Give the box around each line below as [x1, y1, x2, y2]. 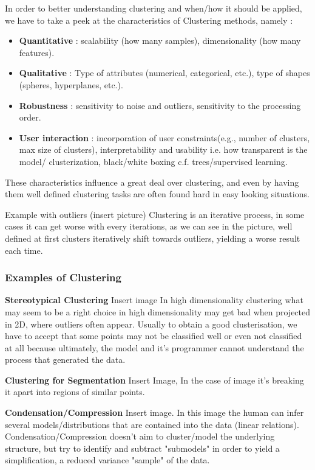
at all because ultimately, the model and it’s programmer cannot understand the [5, 341, 304, 354]
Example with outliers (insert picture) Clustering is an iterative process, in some [5, 208, 305, 220]
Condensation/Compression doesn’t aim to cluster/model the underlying [5, 430, 275, 443]
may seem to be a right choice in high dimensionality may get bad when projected [5, 305, 311, 318]
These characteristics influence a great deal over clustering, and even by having [5, 175, 299, 188]
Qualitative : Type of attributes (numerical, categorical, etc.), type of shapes [19, 66, 310, 79]
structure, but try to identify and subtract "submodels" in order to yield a [5, 441, 280, 454]
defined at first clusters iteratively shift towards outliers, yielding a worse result [5, 231, 300, 244]
